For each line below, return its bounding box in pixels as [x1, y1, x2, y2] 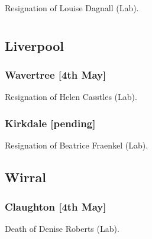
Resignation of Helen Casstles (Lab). [5, 91, 137, 103]
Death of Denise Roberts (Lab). [5, 222, 119, 234]
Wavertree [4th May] [5, 67, 106, 82]
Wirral [5, 168, 47, 186]
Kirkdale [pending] [5, 115, 96, 130]
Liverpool [5, 36, 64, 54]
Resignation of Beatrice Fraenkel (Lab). [5, 139, 148, 151]
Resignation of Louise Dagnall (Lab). [5, 2, 139, 14]
